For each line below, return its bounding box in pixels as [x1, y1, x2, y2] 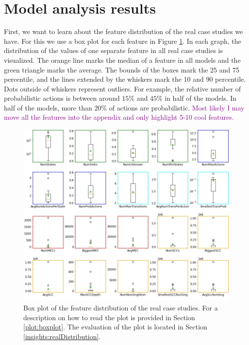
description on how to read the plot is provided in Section [23, 312, 195, 322]
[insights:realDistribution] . [23, 331, 101, 341]
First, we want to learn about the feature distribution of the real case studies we [4, 26, 243, 36]
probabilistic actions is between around [4, 93, 120, 103]
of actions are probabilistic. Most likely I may [109, 102, 245, 112]
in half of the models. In [165, 93, 237, 103]
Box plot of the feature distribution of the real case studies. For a [23, 302, 218, 312]
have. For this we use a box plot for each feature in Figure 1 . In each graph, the [4, 36, 241, 46]
